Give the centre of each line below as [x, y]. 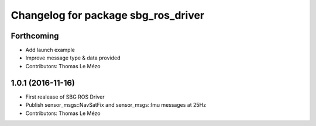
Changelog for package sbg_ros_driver [108, 15]
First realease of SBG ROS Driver [65, 97]
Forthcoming [35, 36]
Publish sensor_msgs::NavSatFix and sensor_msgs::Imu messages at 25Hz [116, 105]
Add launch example [50, 50]
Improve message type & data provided [73, 58]
